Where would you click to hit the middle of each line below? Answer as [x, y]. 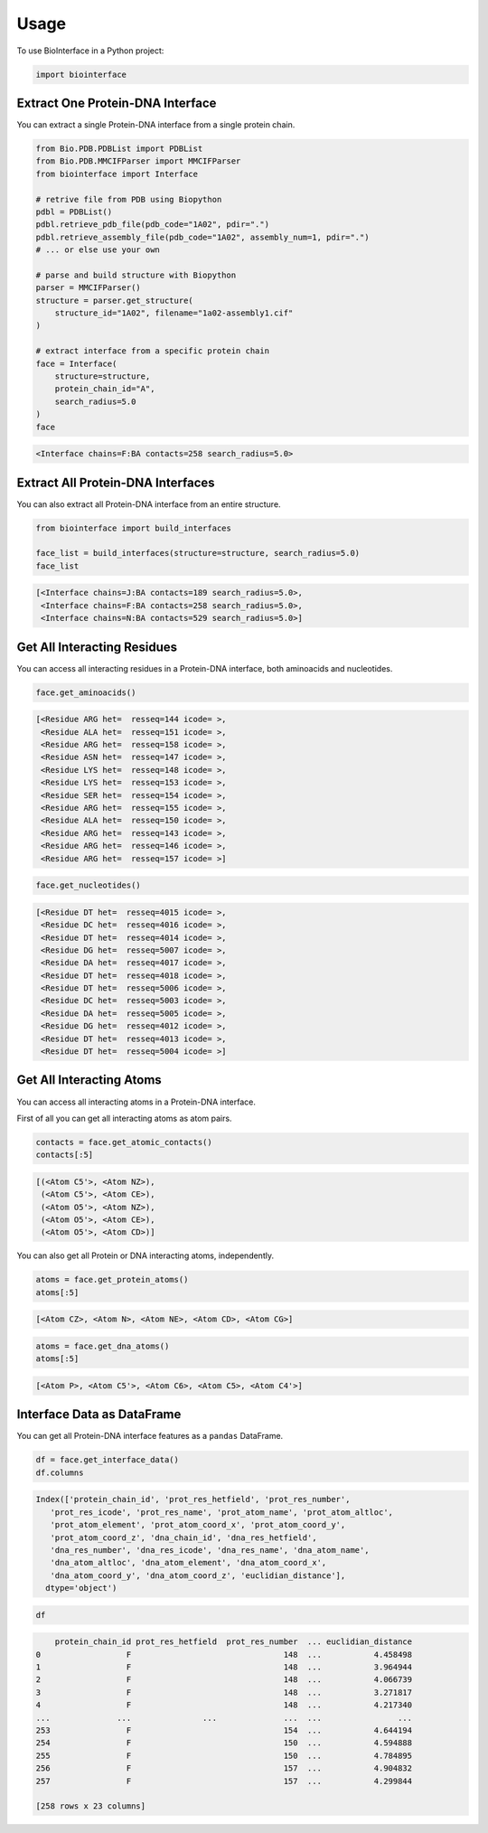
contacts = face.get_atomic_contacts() [124, 1142]
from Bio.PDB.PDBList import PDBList [119, 149]
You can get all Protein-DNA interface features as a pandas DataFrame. [150, 1436]
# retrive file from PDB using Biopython [129, 199]
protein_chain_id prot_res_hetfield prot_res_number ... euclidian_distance [234, 1642]
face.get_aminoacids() [86, 692]
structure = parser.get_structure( [114, 300]
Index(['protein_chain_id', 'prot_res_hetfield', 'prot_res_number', [193, 1499]
